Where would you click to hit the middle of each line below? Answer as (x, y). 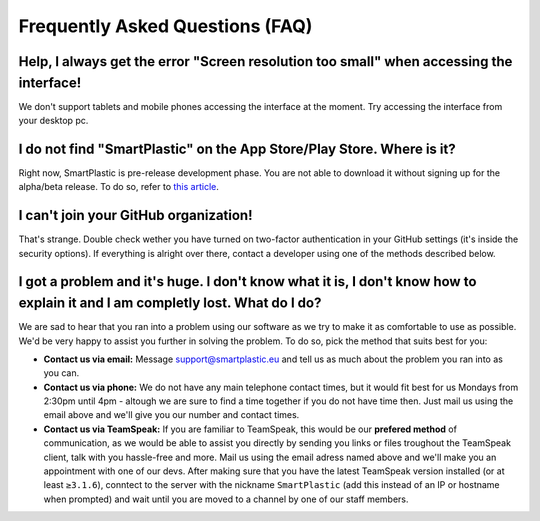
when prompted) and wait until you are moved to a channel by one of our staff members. (226, 499)
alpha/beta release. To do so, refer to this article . (119, 187)
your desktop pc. (53, 121)
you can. (61, 373)
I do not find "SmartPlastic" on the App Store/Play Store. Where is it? (237, 148)
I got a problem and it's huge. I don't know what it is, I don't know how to (247, 281)
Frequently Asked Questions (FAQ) (165, 26)
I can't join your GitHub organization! (136, 215)
